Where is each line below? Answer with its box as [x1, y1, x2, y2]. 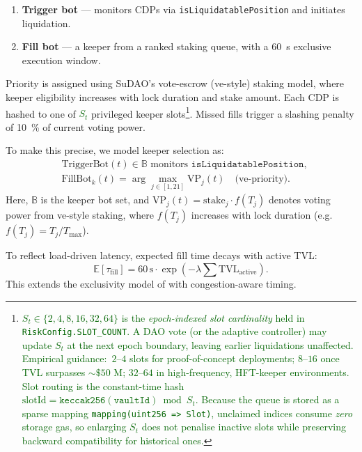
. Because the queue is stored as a [195, 392, 340, 407]
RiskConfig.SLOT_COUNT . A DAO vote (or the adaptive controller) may [22, 324, 327, 338]
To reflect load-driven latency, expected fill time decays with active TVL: [6, 248, 317, 263]
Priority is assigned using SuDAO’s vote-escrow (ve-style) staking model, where [6, 76, 345, 91]
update [22, 337, 52, 352]
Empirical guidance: [22, 351, 107, 366]
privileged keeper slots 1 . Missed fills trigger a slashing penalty [91, 104, 354, 120]
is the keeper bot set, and [40, 192, 150, 207]
